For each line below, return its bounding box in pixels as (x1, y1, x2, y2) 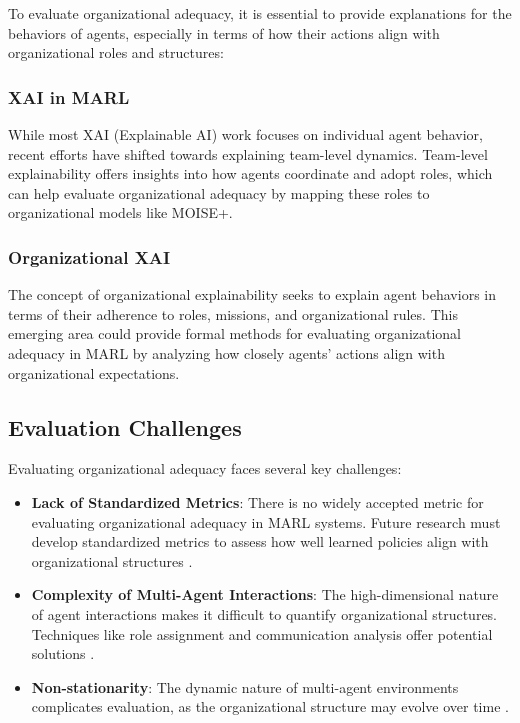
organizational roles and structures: (8, 42, 224, 63)
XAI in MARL (8, 84, 130, 109)
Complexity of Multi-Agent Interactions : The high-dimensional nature (31, 584, 499, 605)
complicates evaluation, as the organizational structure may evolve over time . (31, 696, 509, 717)
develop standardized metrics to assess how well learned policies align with (31, 531, 489, 552)
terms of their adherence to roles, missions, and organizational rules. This (8, 303, 458, 324)
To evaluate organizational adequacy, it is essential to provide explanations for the (8, 3, 512, 23)
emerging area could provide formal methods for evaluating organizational (8, 323, 462, 344)
